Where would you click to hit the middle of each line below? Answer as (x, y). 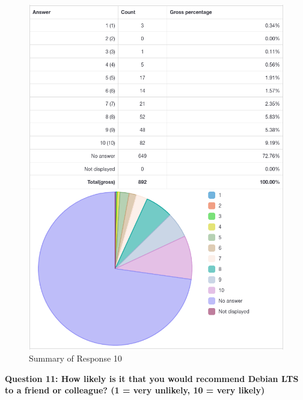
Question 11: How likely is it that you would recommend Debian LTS (152, 378)
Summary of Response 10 (75, 358)
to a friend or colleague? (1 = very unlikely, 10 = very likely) (135, 390)
